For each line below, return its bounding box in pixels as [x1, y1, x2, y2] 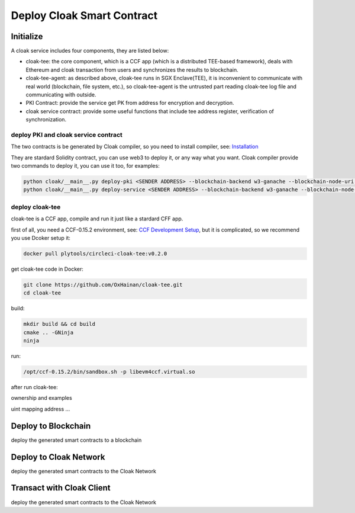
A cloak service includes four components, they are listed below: [11, 47, 169, 54]
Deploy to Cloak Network [11, 452, 105, 462]
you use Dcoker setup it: [11, 235, 71, 241]
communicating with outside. [25, 91, 96, 98]
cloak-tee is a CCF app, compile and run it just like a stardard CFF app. [11, 215, 183, 222]
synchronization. [25, 116, 67, 123]
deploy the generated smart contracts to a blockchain [11, 436, 142, 444]
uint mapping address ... [11, 405, 70, 412]
